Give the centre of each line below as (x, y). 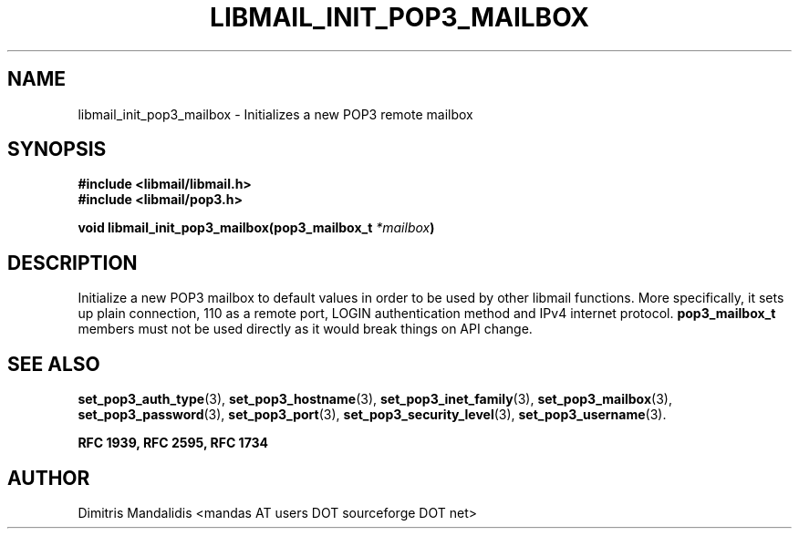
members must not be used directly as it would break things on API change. (305, 329)
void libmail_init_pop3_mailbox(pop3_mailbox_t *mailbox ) (256, 228)
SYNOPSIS (57, 149)
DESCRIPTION (73, 263)
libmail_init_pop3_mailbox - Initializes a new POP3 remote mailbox (275, 114)
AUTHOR (49, 478)
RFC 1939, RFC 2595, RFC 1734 (173, 443)
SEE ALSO (54, 364)
